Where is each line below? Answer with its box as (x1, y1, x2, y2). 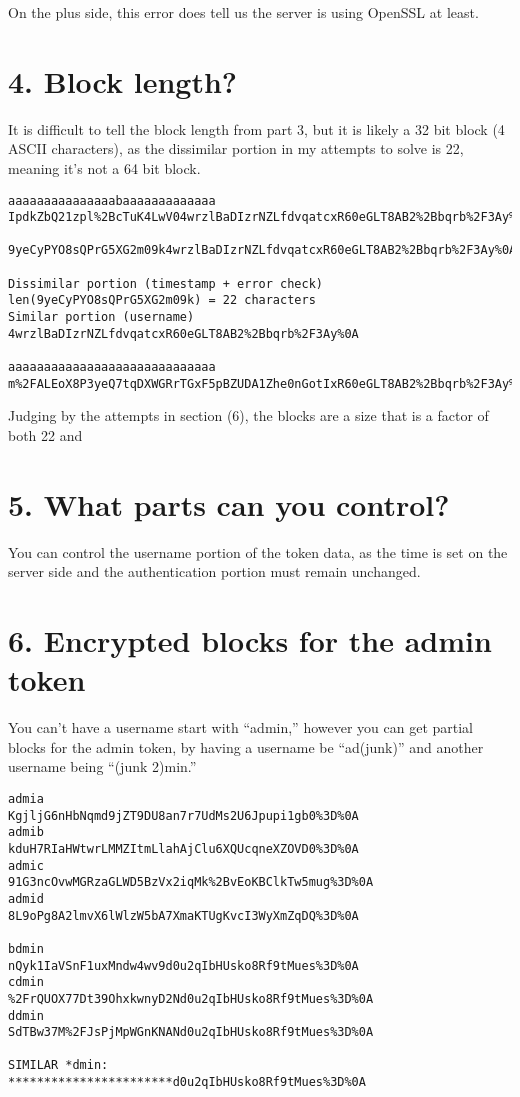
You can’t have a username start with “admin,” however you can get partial (8, 717, 474, 738)
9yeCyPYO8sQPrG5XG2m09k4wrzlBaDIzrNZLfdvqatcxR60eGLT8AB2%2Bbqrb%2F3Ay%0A (8, 243, 517, 258)
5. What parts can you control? (8, 483, 450, 524)
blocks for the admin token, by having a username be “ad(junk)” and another (8, 736, 484, 757)
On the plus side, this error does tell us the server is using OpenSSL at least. (8, 2, 479, 22)
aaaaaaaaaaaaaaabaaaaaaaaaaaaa (8, 193, 216, 208)
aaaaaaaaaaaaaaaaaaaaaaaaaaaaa (8, 360, 216, 375)
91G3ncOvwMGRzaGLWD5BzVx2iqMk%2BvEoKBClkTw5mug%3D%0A (8, 875, 374, 890)
